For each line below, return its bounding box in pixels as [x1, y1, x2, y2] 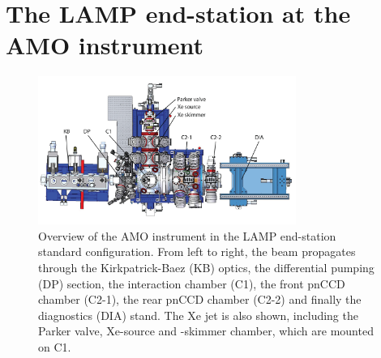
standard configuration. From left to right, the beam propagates [38, 243, 356, 260]
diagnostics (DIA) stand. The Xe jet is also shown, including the [38, 306, 358, 323]
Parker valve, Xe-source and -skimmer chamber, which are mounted [38, 322, 374, 339]
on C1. [38, 338, 71, 355]
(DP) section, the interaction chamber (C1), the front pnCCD [38, 275, 345, 292]
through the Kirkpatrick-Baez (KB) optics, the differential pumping [38, 259, 375, 275]
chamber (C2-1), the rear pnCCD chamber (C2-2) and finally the [38, 291, 362, 308]
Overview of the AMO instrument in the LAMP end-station [38, 227, 336, 244]
